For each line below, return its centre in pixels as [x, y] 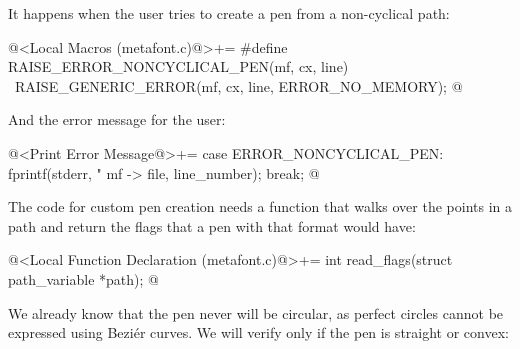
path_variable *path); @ [83, 278]
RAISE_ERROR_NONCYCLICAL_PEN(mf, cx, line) [178, 66]
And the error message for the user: [117, 119]
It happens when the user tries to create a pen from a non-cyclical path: [229, 13]
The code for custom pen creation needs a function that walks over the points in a [260, 206]
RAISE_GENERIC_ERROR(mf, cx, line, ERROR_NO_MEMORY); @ [238, 85]
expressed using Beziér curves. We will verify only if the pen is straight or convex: [258, 332]
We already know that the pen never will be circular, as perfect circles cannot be [256, 312]
